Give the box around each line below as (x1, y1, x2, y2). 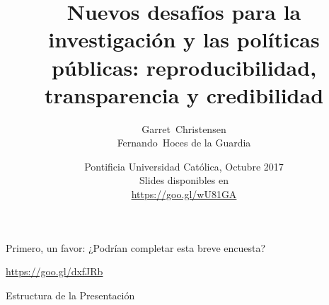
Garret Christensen (142, 121, 226, 136)
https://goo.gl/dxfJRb (6, 264, 103, 279)
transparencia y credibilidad (44, 80, 324, 109)
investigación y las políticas (48, 25, 320, 54)
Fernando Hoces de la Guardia (117, 135, 251, 150)
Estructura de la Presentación (6, 287, 135, 302)
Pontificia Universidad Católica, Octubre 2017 (84, 159, 284, 173)
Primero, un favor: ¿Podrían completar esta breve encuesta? (6, 240, 266, 255)
